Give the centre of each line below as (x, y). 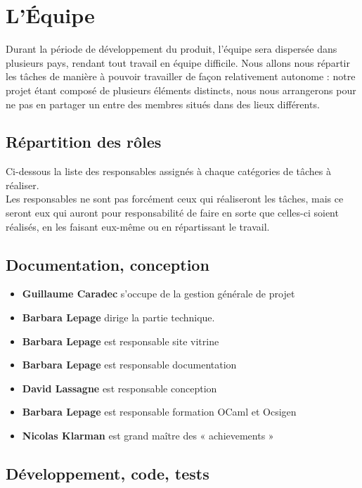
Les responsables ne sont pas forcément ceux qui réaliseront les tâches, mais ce (175, 199)
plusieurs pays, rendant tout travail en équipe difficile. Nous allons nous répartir (178, 62)
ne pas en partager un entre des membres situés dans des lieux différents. (163, 104)
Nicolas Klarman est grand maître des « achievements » (148, 436)
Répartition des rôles (84, 142)
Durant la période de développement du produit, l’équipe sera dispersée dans (172, 49)
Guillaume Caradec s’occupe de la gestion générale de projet (159, 294)
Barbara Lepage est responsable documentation (129, 365)
